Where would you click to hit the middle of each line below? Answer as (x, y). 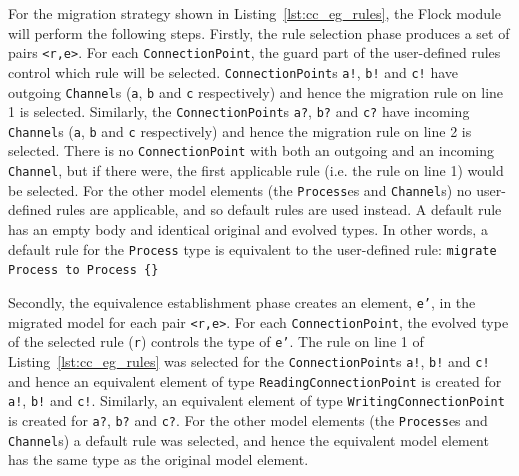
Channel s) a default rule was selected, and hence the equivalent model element (248, 439)
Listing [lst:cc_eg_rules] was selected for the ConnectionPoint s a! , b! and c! (249, 360)
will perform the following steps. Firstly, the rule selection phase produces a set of (259, 32)
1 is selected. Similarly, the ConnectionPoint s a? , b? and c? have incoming (239, 111)
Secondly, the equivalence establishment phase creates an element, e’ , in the (242, 301)
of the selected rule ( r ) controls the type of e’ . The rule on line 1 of (216, 341)
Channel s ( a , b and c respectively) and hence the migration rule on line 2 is (240, 130)
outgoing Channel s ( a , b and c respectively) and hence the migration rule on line (256, 91)
